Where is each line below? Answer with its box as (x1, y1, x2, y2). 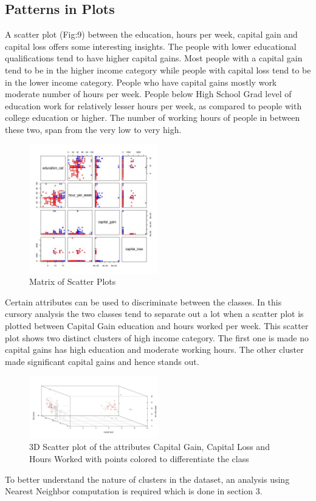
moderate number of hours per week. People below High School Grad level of (5, 87, 292, 100)
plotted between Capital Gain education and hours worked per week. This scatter (5, 319, 309, 332)
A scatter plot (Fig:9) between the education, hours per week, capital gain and (5, 28, 298, 41)
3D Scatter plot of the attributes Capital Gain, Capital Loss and (29, 440, 270, 453)
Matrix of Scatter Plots (29, 275, 116, 288)
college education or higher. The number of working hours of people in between (5, 111, 300, 124)
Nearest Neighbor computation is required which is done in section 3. (5, 485, 263, 497)
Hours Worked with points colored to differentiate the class (29, 452, 249, 465)
